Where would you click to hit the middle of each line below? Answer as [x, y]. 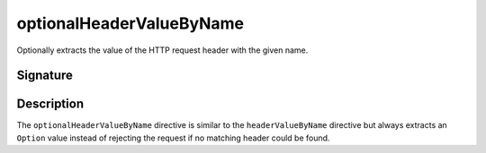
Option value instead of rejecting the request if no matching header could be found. [173, 138]
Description [50, 104]
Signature [45, 76]
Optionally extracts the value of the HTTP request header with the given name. [162, 50]
